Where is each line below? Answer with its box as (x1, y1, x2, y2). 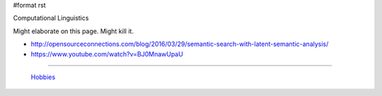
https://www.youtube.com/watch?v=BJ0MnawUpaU (30, 49, 183, 58)
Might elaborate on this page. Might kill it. (13, 27, 134, 35)
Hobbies (30, 73, 56, 81)
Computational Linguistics (13, 14, 89, 23)
